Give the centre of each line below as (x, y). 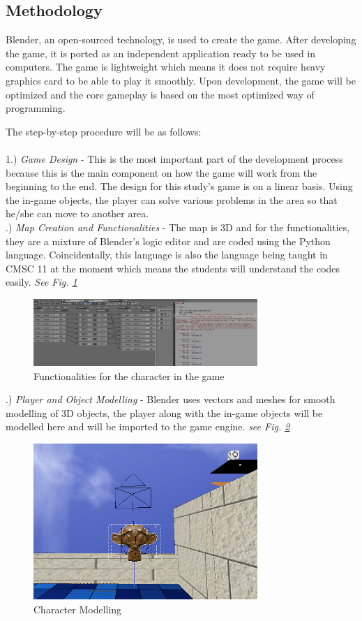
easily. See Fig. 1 (42, 282)
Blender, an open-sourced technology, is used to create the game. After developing (181, 39)
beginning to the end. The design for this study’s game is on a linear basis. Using (179, 186)
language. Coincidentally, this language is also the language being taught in (167, 255)
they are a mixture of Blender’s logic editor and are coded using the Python (168, 241)
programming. (36, 108)
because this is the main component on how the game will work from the (161, 172)
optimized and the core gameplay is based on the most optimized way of (160, 94)
